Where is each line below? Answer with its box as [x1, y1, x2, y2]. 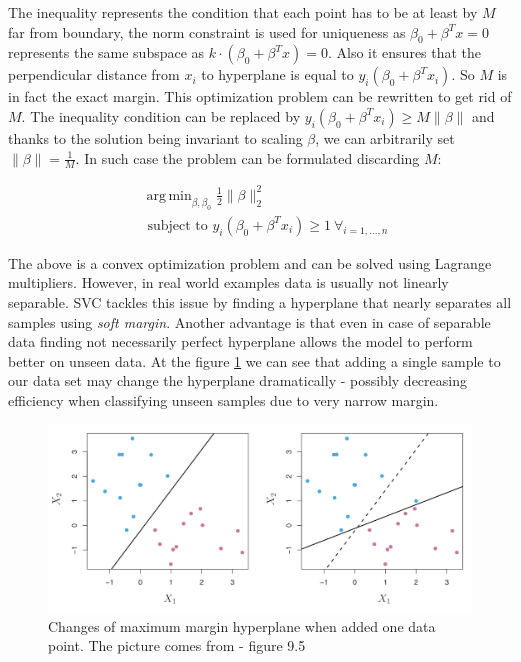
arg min [146, 188, 192, 203]
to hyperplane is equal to [201, 64, 354, 85]
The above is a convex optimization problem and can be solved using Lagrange [8, 252, 492, 273]
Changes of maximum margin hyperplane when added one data [48, 615, 436, 636]
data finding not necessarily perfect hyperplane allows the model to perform [8, 331, 473, 352]
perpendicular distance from [8, 64, 180, 85]
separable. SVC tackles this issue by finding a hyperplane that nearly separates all [8, 291, 512, 312]
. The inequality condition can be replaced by [21, 105, 301, 126]
